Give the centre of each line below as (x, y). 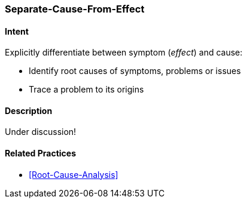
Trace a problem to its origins (86, 90)
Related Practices (41, 153)
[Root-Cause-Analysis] (74, 174)
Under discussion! (41, 132)
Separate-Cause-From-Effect (75, 9)
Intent (17, 31)
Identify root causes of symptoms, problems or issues (135, 71)
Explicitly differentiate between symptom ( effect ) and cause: (124, 53)
